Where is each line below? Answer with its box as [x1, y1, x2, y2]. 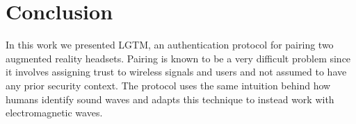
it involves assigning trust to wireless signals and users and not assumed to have [6, 64, 347, 79]
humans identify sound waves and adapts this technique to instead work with [6, 91, 334, 106]
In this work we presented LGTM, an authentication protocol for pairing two [6, 37, 334, 52]
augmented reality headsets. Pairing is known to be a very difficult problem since [6, 51, 351, 65]
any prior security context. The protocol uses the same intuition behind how [6, 78, 331, 92]
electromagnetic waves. [6, 105, 103, 120]
